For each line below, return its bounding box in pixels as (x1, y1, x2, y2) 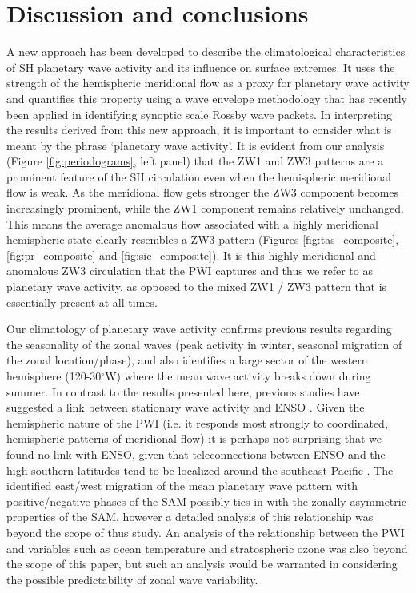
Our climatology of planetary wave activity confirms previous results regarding (6, 320, 392, 337)
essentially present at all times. (6, 293, 158, 310)
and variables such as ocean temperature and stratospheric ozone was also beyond (6, 539, 408, 556)
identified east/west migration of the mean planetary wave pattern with (6, 477, 358, 494)
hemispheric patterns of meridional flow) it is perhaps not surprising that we (6, 430, 382, 447)
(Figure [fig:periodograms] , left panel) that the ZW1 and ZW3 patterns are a (6, 153, 384, 169)
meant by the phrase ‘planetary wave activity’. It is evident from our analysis (6, 137, 385, 153)
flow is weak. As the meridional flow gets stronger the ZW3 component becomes (6, 184, 399, 201)
